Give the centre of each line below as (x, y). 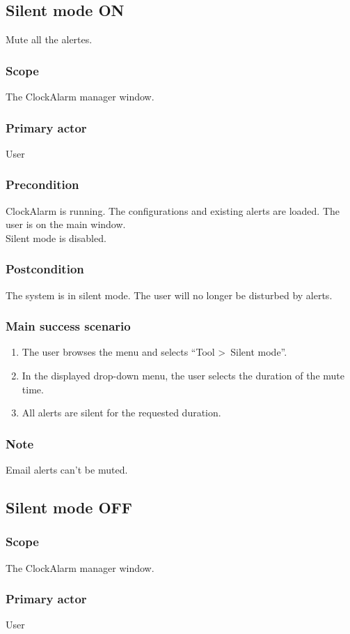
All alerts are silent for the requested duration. (121, 413)
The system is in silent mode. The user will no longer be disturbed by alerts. (169, 295)
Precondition (42, 184)
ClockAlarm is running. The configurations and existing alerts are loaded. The (173, 210)
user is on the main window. (66, 224)
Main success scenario (68, 326)
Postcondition (45, 269)
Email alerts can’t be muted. (67, 470)
